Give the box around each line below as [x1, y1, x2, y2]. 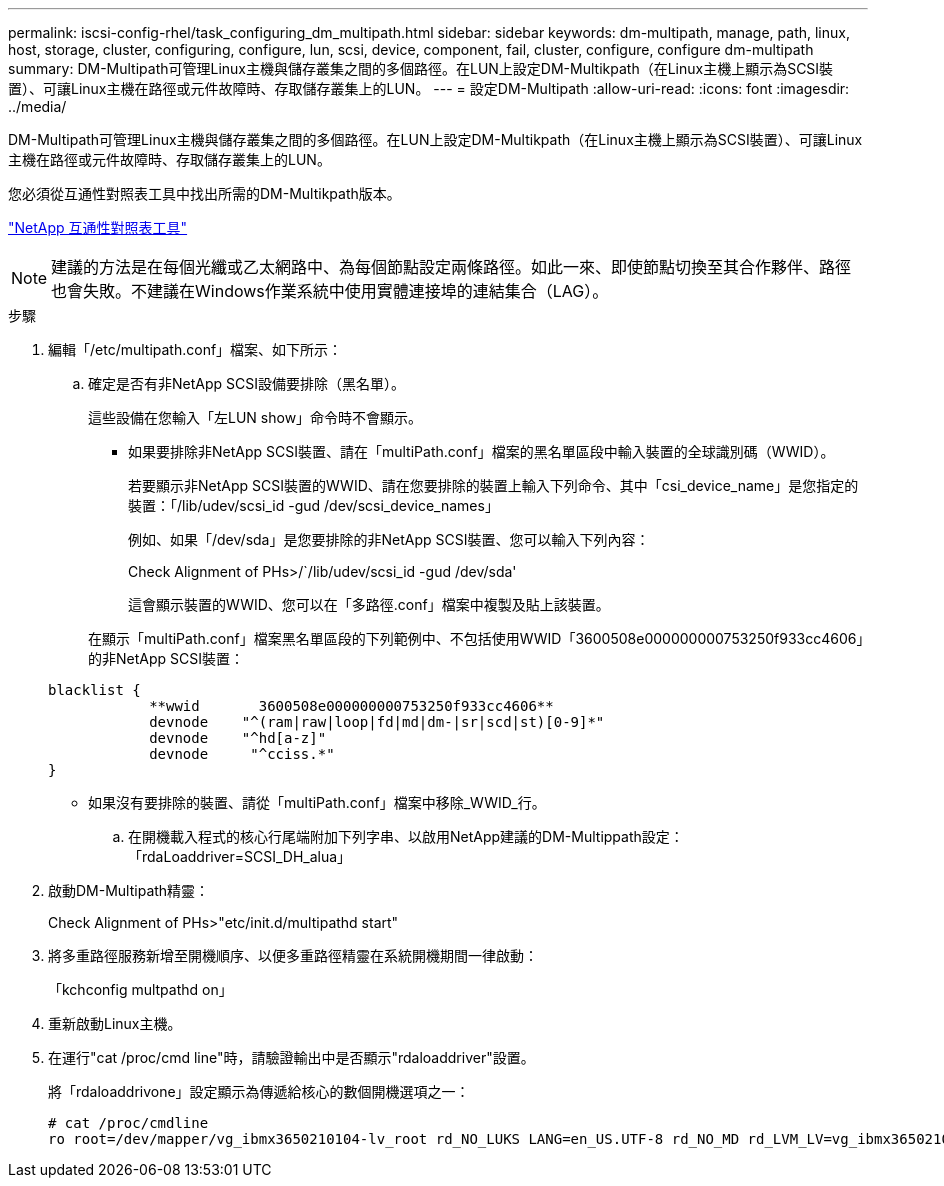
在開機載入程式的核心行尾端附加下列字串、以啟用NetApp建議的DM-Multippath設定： [128, 828, 684, 845]
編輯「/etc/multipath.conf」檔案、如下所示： [48, 341, 343, 358]
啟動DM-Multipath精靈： [48, 882, 210, 899]
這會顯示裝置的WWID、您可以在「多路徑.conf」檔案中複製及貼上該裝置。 [128, 596, 610, 613]
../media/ [8, 98, 67, 115]
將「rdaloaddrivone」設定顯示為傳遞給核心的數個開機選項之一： [48, 1083, 470, 1100]
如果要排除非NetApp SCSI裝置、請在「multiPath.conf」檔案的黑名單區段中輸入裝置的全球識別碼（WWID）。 [128, 443, 835, 460]
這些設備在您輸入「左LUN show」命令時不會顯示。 [88, 409, 423, 426]
